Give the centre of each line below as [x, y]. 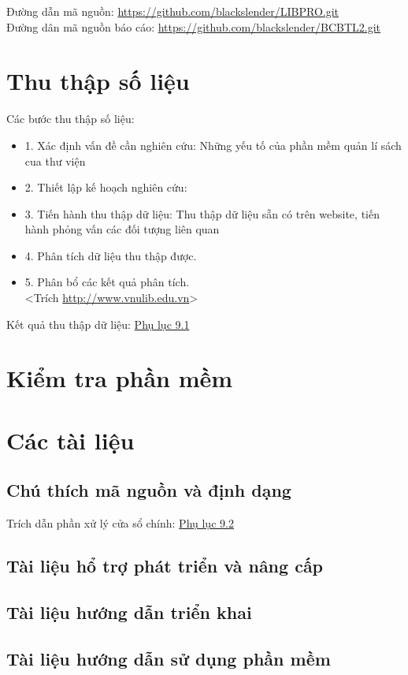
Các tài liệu [70, 440]
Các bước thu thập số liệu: [70, 119]
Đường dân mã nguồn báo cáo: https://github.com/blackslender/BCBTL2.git [194, 26]
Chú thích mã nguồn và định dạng [149, 490]
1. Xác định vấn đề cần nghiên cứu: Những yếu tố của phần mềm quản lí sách [213, 145]
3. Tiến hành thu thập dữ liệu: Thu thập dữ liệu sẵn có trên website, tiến [202, 213]
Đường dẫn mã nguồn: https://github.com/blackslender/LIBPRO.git [173, 11]
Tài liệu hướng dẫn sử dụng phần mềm [169, 658]
